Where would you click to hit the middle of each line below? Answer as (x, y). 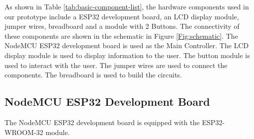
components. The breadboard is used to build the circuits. (93, 75)
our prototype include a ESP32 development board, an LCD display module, (122, 16)
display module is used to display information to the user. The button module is (127, 55)
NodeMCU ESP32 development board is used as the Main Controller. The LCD (127, 45)
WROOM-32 (24, 132)
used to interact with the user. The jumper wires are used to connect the (116, 65)
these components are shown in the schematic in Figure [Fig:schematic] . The (121, 35)
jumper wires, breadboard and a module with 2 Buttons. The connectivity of (122, 26)
